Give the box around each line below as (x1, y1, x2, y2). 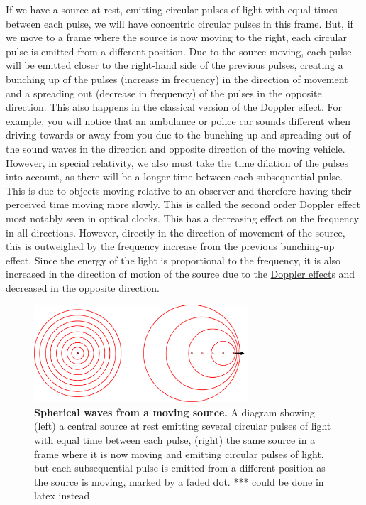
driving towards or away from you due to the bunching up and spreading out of (6, 127, 351, 142)
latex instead (34, 488, 90, 503)
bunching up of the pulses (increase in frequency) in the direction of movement (6, 71, 348, 86)
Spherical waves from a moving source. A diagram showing (34, 404, 315, 419)
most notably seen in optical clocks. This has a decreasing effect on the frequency (6, 210, 360, 225)
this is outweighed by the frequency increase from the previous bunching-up (6, 239, 335, 254)
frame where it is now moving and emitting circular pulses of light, (34, 446, 324, 461)
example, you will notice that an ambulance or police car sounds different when (6, 113, 350, 128)
